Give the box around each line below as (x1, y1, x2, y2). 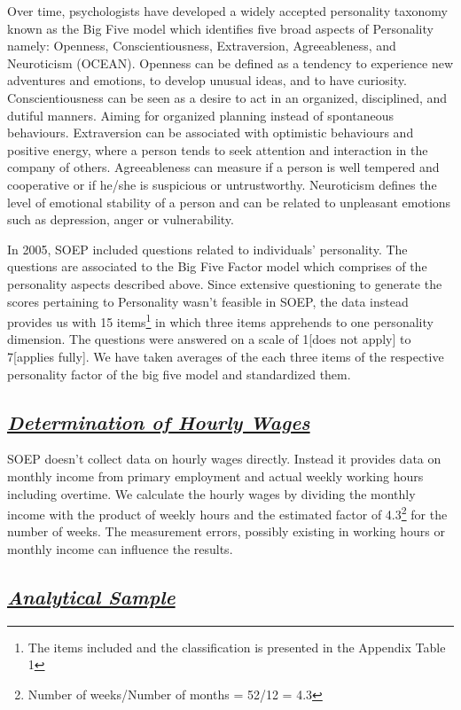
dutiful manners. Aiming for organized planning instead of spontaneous (7, 105, 395, 124)
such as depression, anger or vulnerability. (7, 210, 234, 229)
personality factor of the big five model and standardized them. (7, 364, 351, 383)
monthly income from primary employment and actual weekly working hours (7, 466, 424, 485)
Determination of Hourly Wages (7, 408, 310, 435)
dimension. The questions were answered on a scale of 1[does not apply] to (7, 330, 411, 348)
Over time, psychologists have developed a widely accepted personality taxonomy (7, 2, 448, 20)
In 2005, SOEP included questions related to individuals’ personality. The (7, 239, 408, 258)
